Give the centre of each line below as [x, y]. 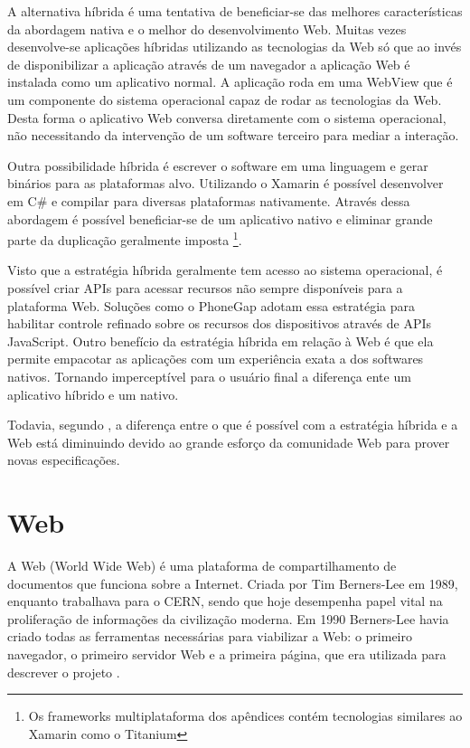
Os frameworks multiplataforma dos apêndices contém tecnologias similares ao [245, 716]
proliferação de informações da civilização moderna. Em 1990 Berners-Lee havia [228, 618]
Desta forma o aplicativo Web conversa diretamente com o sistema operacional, [227, 117]
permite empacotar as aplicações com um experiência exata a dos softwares [216, 359]
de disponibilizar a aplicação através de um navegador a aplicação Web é [209, 64]
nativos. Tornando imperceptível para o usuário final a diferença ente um [209, 376]
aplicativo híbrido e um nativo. [93, 394]
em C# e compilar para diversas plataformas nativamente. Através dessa [209, 200]
